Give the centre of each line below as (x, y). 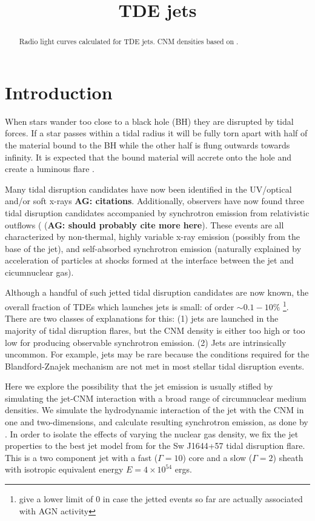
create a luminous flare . (50, 169)
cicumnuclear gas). (39, 272)
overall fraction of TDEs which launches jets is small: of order (120, 306)
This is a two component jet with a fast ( (81, 457)
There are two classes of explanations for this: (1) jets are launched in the (142, 318)
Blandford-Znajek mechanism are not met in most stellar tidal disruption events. (155, 366)
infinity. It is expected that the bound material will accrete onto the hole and (148, 157)
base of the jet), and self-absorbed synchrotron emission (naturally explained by (153, 248)
